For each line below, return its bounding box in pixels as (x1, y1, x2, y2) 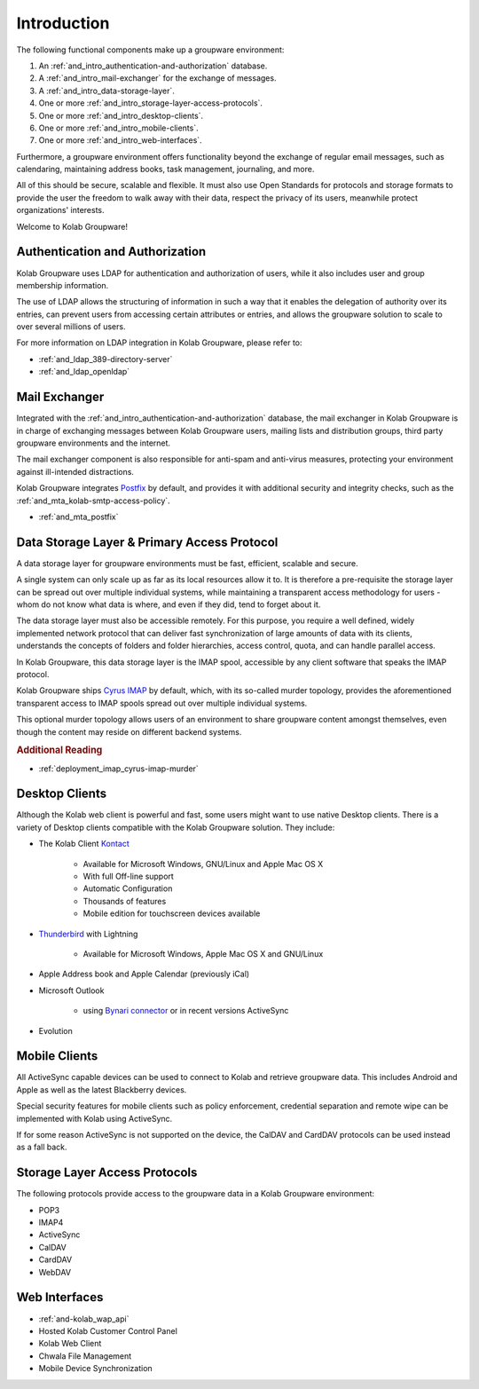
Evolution (38, 1025, 73, 1036)
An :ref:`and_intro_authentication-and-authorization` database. (38, 60, 268, 71)
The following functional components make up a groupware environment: (16, 44, 285, 55)
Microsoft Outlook (38, 985, 105, 996)
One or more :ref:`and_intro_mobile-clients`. (38, 122, 199, 133)
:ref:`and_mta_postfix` (38, 511, 119, 522)
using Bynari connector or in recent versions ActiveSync (82, 1006, 289, 1016)
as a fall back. (16, 1141, 67, 1153)
